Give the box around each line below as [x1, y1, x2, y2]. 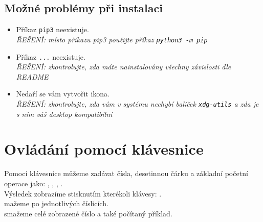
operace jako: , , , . [4, 178, 63, 188]
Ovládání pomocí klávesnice [4, 138, 204, 159]
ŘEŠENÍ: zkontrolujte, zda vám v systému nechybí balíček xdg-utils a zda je [16, 98, 259, 109]
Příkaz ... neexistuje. [16, 51, 85, 62]
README [16, 71, 49, 82]
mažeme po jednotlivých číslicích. [4, 198, 108, 209]
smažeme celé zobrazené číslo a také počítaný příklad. [4, 208, 172, 218]
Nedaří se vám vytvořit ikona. [16, 88, 109, 99]
